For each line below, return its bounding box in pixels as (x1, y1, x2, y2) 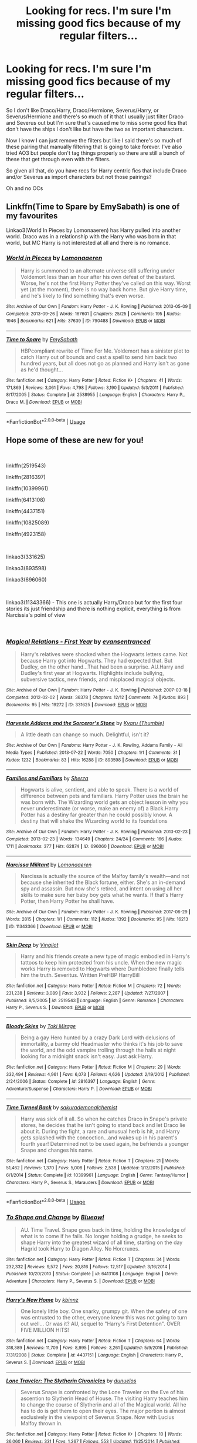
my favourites (6, 211, 58, 221)
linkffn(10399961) (6, 485, 49, 492)
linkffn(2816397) (6, 474, 46, 481)
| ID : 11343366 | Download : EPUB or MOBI (6, 923, 93, 929)
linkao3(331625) (6, 553, 46, 560)
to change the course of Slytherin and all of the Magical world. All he (20, 1401, 186, 1408)
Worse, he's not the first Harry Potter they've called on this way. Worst (20, 280, 191, 287)
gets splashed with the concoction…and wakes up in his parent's (20, 1134, 178, 1141)
